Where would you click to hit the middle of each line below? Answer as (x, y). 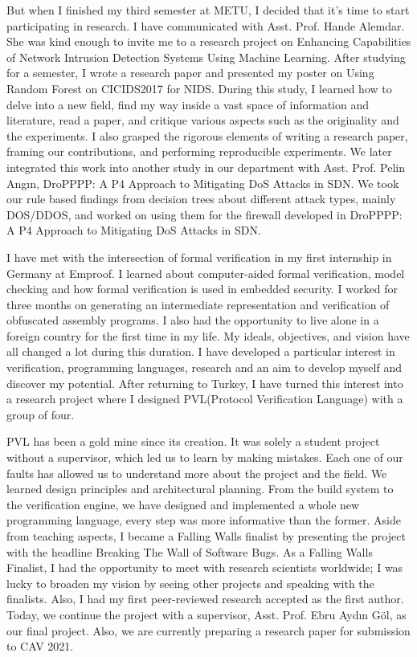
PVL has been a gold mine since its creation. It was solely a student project (193, 441)
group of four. (41, 414)
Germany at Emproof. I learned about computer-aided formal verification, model (206, 273)
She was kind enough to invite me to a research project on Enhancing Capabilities (209, 41)
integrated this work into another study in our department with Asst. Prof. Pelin (206, 167)
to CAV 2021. (40, 646)
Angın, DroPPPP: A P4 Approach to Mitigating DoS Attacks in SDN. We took (203, 183)
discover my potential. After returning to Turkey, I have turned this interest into (205, 383)
